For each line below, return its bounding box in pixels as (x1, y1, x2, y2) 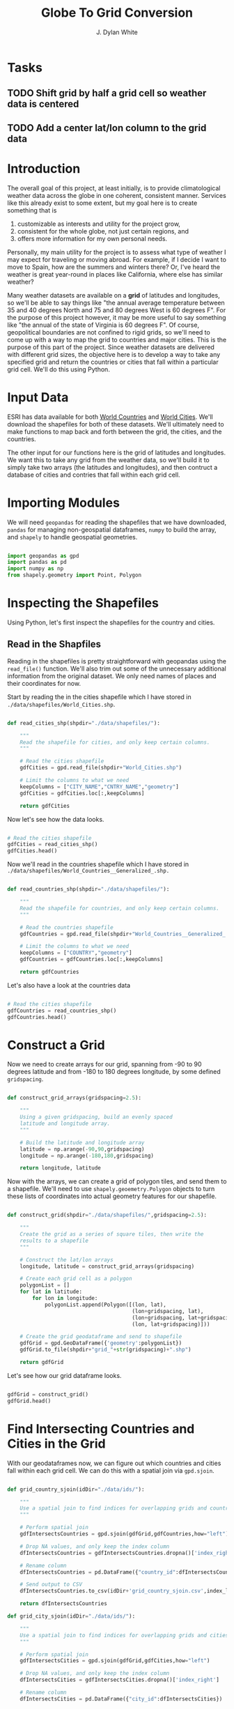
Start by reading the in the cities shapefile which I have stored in (7, 692, 192, 701)
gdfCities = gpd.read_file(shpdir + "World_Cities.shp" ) (19, 765, 182, 772)
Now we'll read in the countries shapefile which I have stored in (7, 860, 189, 868)
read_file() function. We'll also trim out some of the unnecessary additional (7, 664, 226, 673)
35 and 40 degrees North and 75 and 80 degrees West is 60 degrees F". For (7, 305, 226, 314)
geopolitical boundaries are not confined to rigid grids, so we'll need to (7, 328, 210, 336)
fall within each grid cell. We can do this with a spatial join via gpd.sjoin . (7, 1466, 214, 1475)
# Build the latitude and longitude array (19, 1139, 145, 1146)
